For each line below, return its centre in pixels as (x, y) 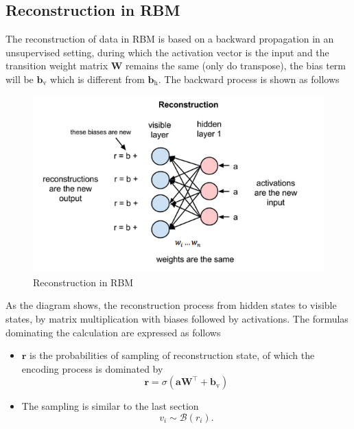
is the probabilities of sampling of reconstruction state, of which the (172, 355)
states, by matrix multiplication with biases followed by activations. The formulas (177, 318)
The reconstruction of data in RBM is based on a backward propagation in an (170, 39)
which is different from (97, 79)
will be (20, 79)
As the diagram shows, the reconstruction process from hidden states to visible (171, 305)
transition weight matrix (57, 66)
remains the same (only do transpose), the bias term (236, 66)
